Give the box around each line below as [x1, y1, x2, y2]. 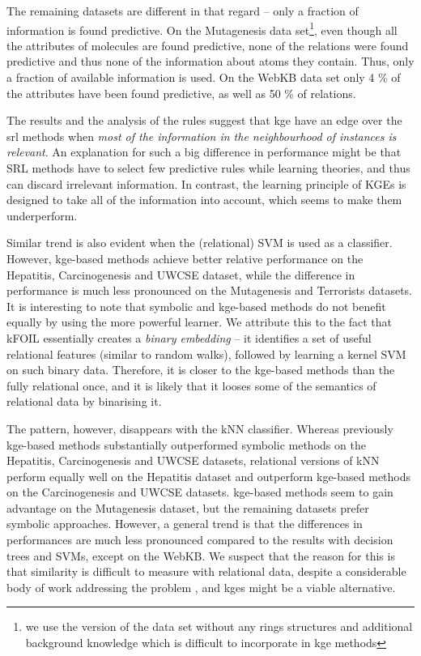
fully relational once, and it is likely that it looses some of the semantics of [6, 377, 376, 394]
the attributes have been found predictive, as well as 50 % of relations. [6, 84, 356, 101]
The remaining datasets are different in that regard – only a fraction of [6, 2, 359, 19]
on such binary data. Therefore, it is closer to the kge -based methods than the [6, 361, 395, 378]
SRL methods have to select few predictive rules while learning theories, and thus [6, 160, 410, 176]
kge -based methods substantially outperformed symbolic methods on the [6, 436, 366, 453]
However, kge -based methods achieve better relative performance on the [6, 249, 364, 266]
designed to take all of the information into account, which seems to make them [6, 191, 402, 208]
